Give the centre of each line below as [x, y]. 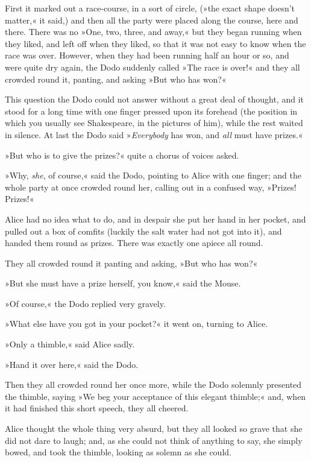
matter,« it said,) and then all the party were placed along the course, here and [152, 20]
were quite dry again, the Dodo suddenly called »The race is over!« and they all [152, 67]
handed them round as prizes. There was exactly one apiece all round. [134, 243]
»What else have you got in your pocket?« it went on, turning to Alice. [137, 324]
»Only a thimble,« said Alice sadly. [70, 344]
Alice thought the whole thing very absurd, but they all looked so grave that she [154, 429]
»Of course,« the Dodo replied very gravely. [85, 303]
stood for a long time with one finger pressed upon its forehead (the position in [151, 111]
